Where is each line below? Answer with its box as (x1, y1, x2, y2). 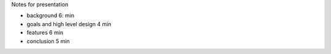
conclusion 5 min (26, 37, 70, 45)
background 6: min (26, 12, 75, 19)
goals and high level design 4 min (26, 20, 112, 27)
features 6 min (26, 29, 64, 36)
